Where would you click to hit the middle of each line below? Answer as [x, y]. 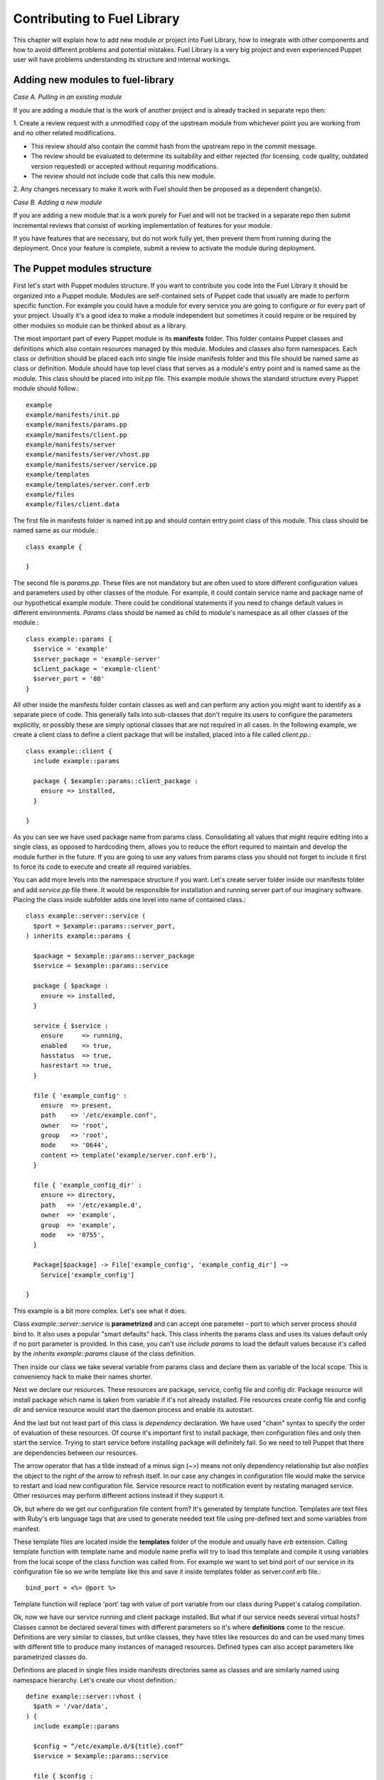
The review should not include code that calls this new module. [123, 176]
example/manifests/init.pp [73, 414]
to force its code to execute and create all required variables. [102, 867]
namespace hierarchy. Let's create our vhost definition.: [95, 1680]
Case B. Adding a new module [58, 202]
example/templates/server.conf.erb [88, 485]
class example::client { [69, 751]
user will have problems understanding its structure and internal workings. [122, 60]
